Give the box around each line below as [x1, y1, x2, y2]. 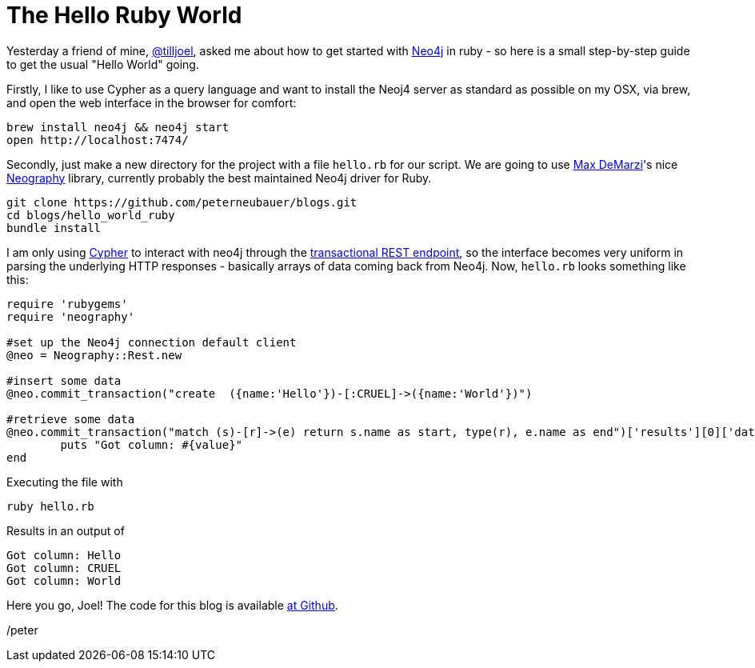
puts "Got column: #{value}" [60, 438, 243, 451]
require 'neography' [6, 310, 135, 323]
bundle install [6, 221, 102, 234]
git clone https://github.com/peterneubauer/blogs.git [6, 195, 358, 209]
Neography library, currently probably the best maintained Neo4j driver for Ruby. [6, 170, 432, 185]
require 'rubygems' [6, 297, 128, 310]
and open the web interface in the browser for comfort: [6, 95, 297, 110]
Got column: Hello [6, 548, 122, 562]
